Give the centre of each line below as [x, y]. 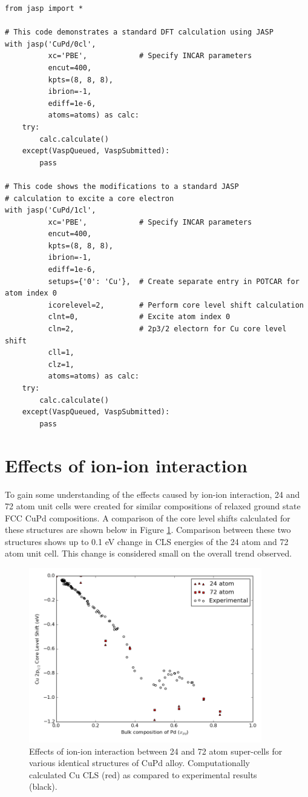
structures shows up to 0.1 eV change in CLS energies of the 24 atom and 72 [147, 541]
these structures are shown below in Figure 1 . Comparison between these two [148, 530]
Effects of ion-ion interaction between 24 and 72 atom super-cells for [156, 751]
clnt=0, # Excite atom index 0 [139, 317]
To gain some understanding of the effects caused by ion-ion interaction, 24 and [152, 494]
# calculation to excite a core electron [90, 198]
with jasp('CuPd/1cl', [51, 210]
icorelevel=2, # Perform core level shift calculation [176, 305]
